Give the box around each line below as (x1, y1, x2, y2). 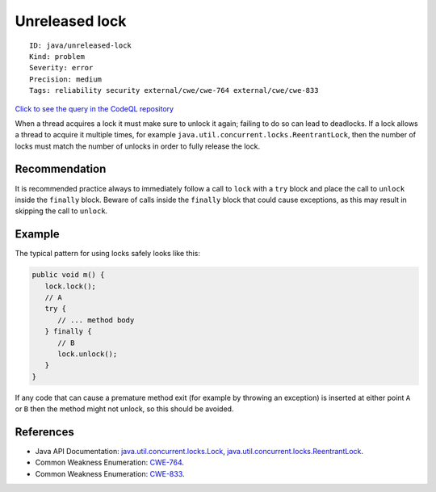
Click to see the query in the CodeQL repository (15, 103, 174, 113)
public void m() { (31, 271, 105, 280)
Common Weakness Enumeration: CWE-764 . (35, 457, 185, 468)
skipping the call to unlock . (15, 206, 108, 216)
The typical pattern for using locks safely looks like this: (15, 249, 201, 259)
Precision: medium (29, 74, 103, 84)
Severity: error (29, 63, 94, 73)
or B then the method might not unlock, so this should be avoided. (15, 404, 234, 414)
